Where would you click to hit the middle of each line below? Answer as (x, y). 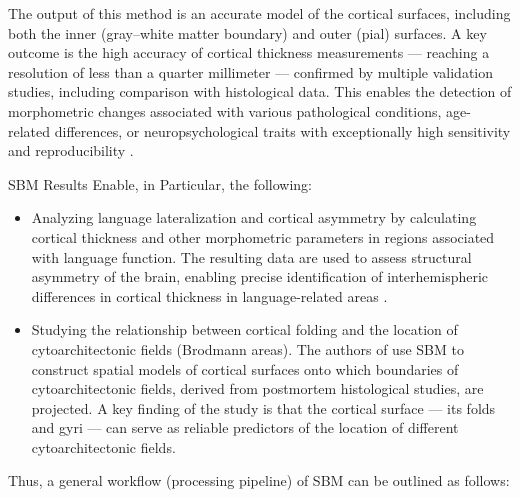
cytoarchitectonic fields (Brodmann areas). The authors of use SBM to (247, 348)
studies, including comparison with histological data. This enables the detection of (260, 91)
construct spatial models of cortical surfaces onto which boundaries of (245, 368)
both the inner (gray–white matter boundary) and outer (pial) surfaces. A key (247, 32)
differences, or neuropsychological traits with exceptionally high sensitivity (282, 130)
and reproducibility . (71, 150)
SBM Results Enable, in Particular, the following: (160, 183)
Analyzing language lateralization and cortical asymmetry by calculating (254, 217)
